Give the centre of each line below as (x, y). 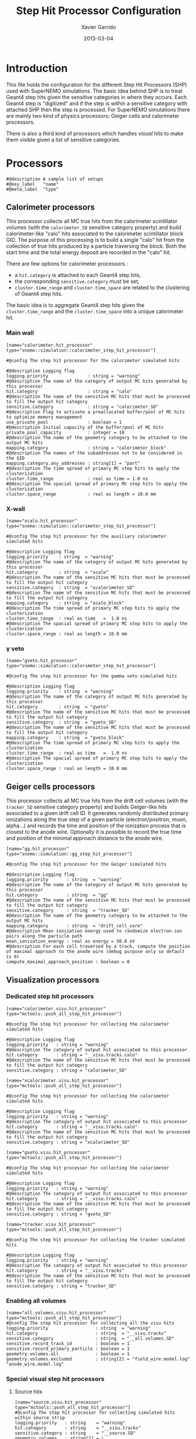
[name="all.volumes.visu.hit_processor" (56, 1313)
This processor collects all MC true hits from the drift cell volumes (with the (97, 801)
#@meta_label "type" (33, 189)
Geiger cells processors (50, 787)
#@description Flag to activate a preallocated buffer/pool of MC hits (95, 412)
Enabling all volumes (36, 1300)
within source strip (40, 1418)
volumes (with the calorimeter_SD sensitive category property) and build (94, 228)
